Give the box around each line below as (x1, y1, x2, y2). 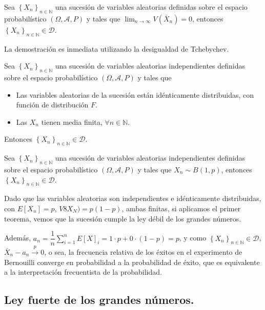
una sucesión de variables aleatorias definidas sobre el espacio (55, 2, 248, 12)
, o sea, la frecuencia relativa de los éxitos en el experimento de (44, 246, 242, 257)
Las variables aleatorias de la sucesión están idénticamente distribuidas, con (16, 89, 254, 100)
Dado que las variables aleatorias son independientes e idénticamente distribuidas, (4, 193, 261, 204)
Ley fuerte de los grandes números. (4, 292, 194, 307)
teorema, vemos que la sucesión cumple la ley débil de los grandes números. (4, 213, 241, 224)
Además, (4, 232, 31, 243)
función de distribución (16, 99, 89, 110)
